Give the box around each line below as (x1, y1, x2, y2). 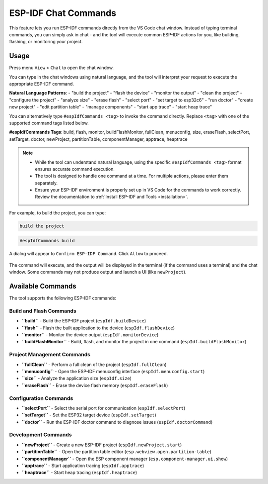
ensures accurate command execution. (35, 166, 115, 172)
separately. (35, 180, 58, 186)
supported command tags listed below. (9, 120, 89, 126)
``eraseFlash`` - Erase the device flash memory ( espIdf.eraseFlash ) (21, 382, 168, 388)
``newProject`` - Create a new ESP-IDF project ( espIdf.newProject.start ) (21, 442, 182, 448)
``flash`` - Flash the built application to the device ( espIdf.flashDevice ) (21, 325, 175, 331)
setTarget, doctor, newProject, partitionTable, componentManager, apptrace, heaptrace (9, 136, 188, 142)
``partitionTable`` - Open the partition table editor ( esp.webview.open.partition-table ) (21, 449, 212, 455)
